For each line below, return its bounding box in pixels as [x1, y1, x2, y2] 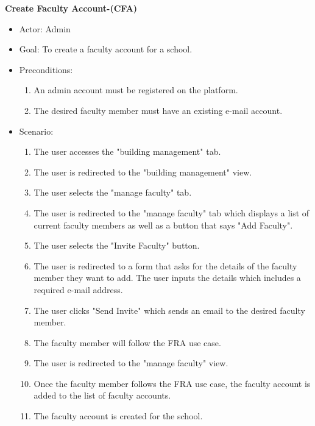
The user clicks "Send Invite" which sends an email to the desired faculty [34, 304, 305, 316]
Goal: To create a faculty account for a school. [19, 43, 193, 55]
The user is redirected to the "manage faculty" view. [34, 357, 228, 369]
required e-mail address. [34, 283, 123, 296]
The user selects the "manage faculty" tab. [34, 186, 192, 199]
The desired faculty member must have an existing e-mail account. [34, 104, 283, 116]
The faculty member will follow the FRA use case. [34, 336, 221, 349]
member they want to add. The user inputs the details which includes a [34, 271, 301, 284]
